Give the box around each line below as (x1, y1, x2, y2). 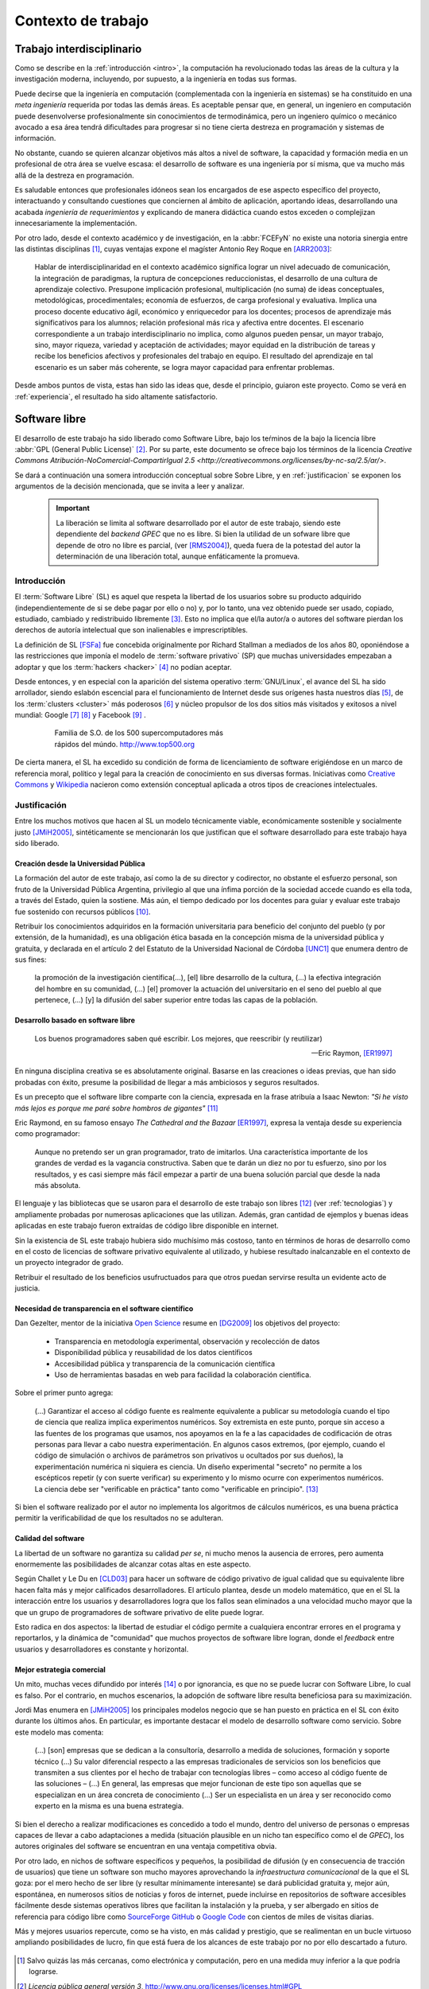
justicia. (14, 1283, 41, 1293)
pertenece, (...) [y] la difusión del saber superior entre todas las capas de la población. (34, 995, 318, 1005)
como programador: (14, 1129, 81, 1139)
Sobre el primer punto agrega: (14, 1388, 114, 1398)
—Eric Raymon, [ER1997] (311, 1049, 392, 1058)
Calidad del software (14, 1534, 85, 1543)
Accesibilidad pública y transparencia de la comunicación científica (54, 1359, 276, 1368)
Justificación (14, 800, 67, 811)
